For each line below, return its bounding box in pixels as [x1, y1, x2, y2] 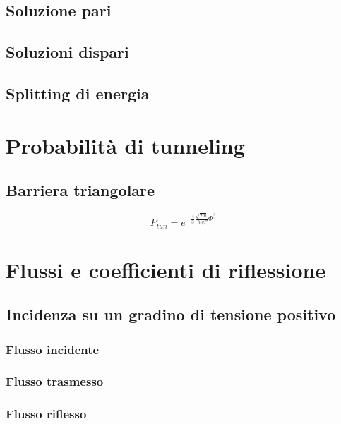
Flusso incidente [6, 340, 100, 358]
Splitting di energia [6, 82, 150, 104]
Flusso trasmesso [6, 372, 104, 390]
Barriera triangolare [6, 179, 155, 201]
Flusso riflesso [6, 405, 87, 423]
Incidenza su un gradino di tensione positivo [6, 303, 336, 325]
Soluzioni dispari [6, 41, 129, 63]
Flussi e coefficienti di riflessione [6, 255, 326, 284]
